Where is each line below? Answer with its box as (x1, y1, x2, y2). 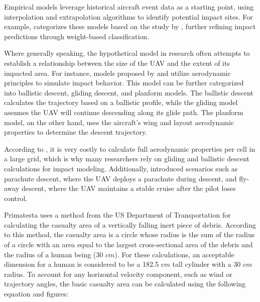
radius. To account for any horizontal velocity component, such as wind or (4, 268, 232, 279)
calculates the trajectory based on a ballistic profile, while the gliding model (4, 97, 238, 108)
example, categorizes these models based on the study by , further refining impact (4, 21, 256, 32)
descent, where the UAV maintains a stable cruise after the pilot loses (21, 183, 236, 193)
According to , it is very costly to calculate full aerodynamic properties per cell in (4, 143, 255, 154)
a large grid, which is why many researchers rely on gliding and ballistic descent (4, 153, 250, 164)
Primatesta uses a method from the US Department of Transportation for (4, 210, 231, 220)
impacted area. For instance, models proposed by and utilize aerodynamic (4, 67, 231, 78)
